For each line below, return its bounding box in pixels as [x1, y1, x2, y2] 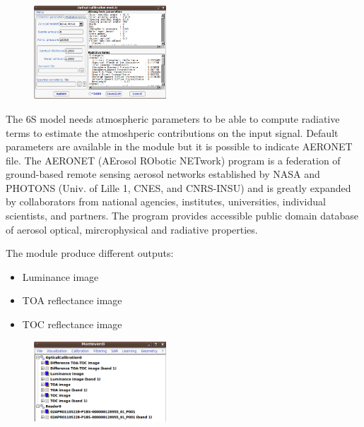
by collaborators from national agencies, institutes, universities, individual [6, 194, 326, 209]
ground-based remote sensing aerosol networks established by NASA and [6, 167, 320, 181]
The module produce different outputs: [6, 246, 174, 260]
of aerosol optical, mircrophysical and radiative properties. [6, 222, 258, 236]
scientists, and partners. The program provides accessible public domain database [6, 208, 358, 223]
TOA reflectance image [22, 293, 122, 308]
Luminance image [22, 269, 99, 284]
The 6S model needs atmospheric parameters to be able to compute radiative [6, 111, 340, 126]
